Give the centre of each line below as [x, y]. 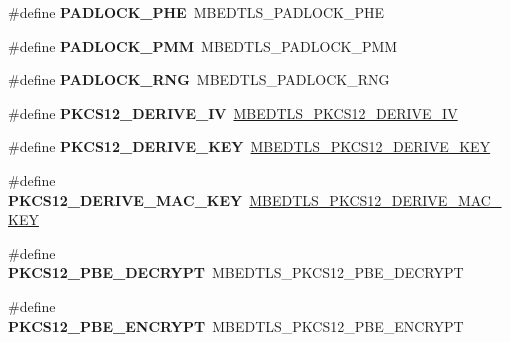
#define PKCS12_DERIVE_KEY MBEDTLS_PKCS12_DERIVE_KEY [249, 146]
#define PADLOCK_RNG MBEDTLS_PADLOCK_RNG [199, 79]
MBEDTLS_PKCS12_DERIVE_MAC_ [375, 199]
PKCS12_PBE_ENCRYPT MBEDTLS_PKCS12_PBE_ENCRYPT [236, 325]
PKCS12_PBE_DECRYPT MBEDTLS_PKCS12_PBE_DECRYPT [236, 272]
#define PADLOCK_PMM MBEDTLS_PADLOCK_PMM [203, 45]
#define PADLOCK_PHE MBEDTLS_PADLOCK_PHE [196, 12]
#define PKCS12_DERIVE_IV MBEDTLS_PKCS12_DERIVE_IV [233, 112]
